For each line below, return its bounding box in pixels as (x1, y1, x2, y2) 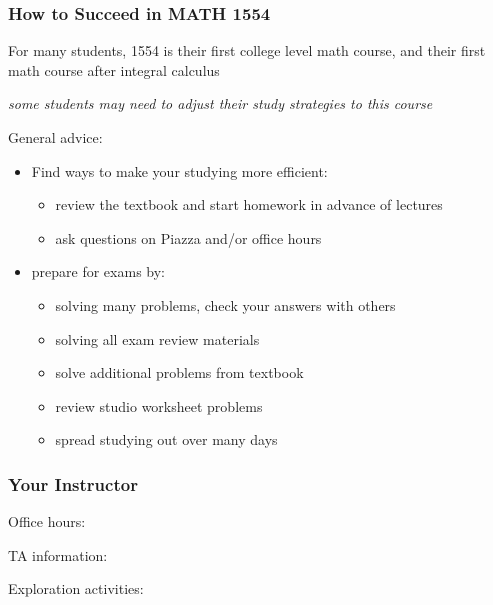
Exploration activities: (8, 578, 144, 599)
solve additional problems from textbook (55, 362, 304, 383)
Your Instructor (8, 471, 138, 496)
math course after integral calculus (8, 59, 220, 80)
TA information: (8, 544, 108, 565)
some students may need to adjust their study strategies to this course (8, 93, 433, 114)
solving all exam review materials (55, 328, 260, 349)
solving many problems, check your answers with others (55, 294, 396, 315)
